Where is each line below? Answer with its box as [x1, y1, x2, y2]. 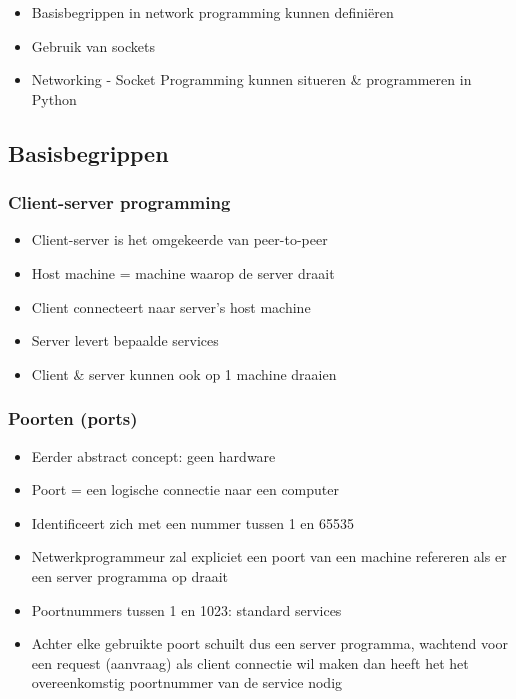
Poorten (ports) [8, 406, 138, 431]
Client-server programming [8, 190, 231, 215]
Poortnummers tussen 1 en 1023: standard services [31, 599, 342, 620]
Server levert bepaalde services [31, 330, 219, 351]
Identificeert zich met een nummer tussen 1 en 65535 [31, 512, 354, 533]
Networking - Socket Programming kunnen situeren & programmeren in [31, 69, 472, 90]
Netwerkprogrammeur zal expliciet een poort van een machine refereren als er [31, 546, 507, 567]
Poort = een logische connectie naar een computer [31, 479, 339, 500]
